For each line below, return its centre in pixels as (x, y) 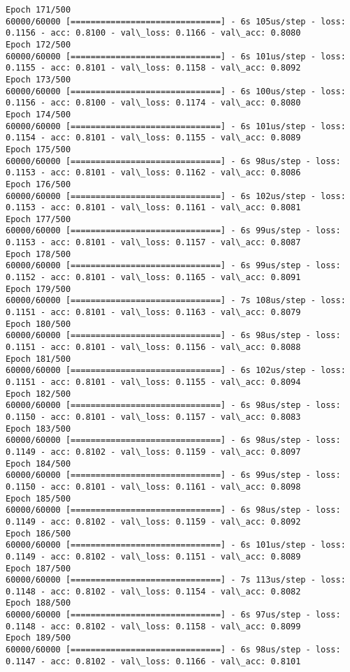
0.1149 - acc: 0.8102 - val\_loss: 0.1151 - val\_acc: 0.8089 (153, 556)
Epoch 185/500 (38, 498)
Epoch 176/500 (38, 184)
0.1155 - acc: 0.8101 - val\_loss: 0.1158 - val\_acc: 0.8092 (153, 68)
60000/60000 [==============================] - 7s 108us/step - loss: (176, 301)
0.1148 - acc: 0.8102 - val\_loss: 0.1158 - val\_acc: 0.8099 (153, 626)
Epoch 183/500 (38, 429)
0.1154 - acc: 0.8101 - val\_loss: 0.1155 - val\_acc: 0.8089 (153, 138)
